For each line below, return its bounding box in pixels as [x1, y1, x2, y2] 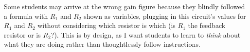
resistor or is [4, 29, 41, 39]
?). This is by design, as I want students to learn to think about [51, 29, 241, 39]
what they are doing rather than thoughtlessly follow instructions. [4, 39, 200, 49]
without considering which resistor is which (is [37, 20, 176, 30]
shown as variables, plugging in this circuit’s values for [84, 11, 246, 21]
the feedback [188, 20, 226, 30]
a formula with [4, 11, 48, 21]
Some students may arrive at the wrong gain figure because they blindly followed [4, 1, 245, 11]
